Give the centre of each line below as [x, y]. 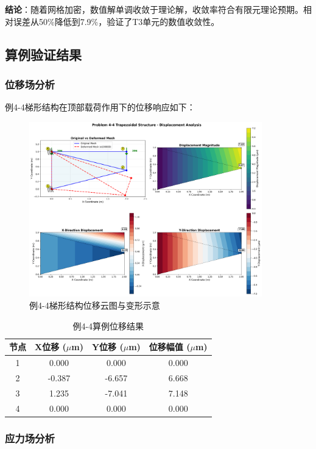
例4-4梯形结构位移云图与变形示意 [95, 305]
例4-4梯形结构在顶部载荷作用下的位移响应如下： [100, 107]
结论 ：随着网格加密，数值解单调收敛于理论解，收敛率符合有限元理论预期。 [154, 9]
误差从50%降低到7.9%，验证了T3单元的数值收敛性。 [116, 21]
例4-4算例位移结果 [108, 325]
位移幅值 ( [170, 347]
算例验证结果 [43, 54]
